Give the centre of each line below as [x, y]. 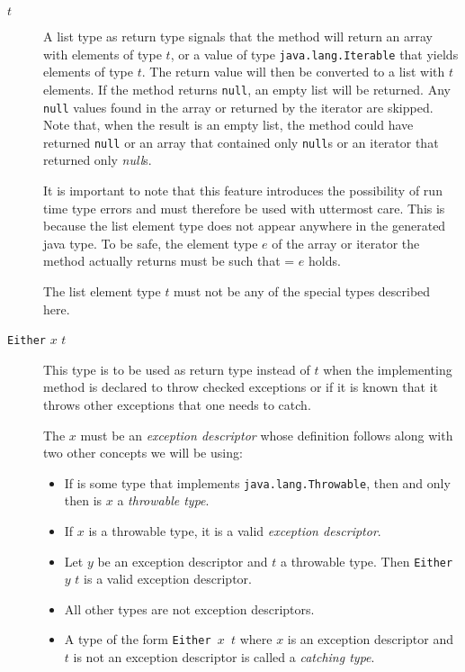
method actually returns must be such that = [169, 261]
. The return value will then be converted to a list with [293, 72]
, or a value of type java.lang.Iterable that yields [314, 54]
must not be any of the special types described [302, 291]
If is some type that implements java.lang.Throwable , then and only [257, 482]
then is [83, 500]
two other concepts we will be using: [143, 453]
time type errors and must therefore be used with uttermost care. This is [244, 208]
